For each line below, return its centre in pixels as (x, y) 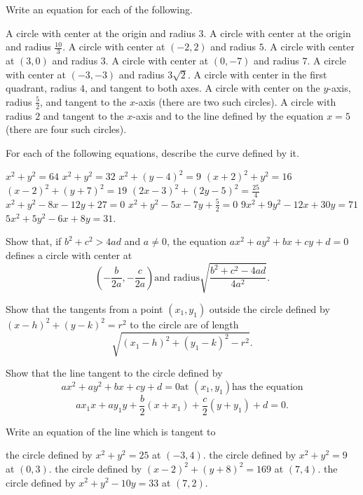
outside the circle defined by (269, 308)
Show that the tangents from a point (84, 308)
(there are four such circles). (66, 129)
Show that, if (34, 241)
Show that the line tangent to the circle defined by (114, 373)
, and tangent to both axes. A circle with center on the (202, 88)
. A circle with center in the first (257, 74)
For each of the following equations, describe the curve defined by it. (152, 152)
